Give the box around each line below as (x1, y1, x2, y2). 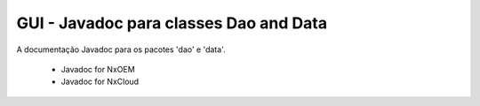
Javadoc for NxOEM (60, 64, 135, 74)
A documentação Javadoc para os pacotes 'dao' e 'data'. (16, 44, 226, 55)
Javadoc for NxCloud (60, 76, 140, 87)
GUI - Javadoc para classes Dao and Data (16, 13, 328, 33)
